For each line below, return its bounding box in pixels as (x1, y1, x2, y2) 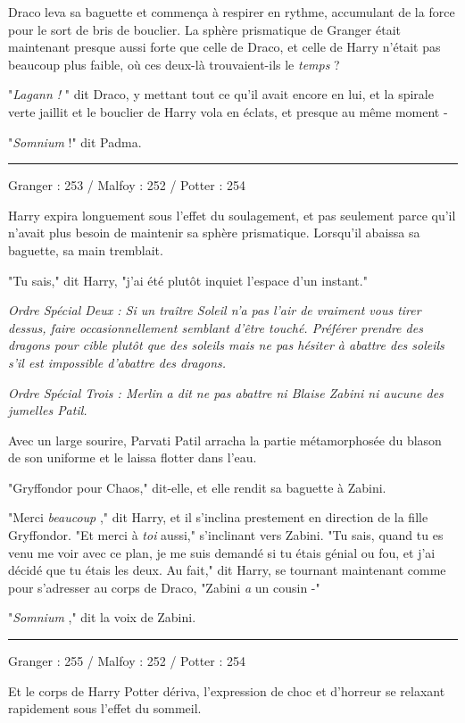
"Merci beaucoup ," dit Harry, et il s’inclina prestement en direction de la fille (8, 508, 428, 527)
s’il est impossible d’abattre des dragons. (8, 353, 227, 371)
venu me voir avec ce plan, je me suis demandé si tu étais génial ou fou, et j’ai (8, 543, 436, 561)
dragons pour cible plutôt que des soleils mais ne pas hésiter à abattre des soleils (8, 336, 444, 354)
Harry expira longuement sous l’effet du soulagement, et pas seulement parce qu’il (8, 205, 456, 224)
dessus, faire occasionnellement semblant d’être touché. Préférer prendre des (8, 318, 423, 337)
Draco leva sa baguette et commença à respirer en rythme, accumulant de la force (8, 3, 455, 21)
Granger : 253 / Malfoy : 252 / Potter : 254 (8, 176, 246, 195)
